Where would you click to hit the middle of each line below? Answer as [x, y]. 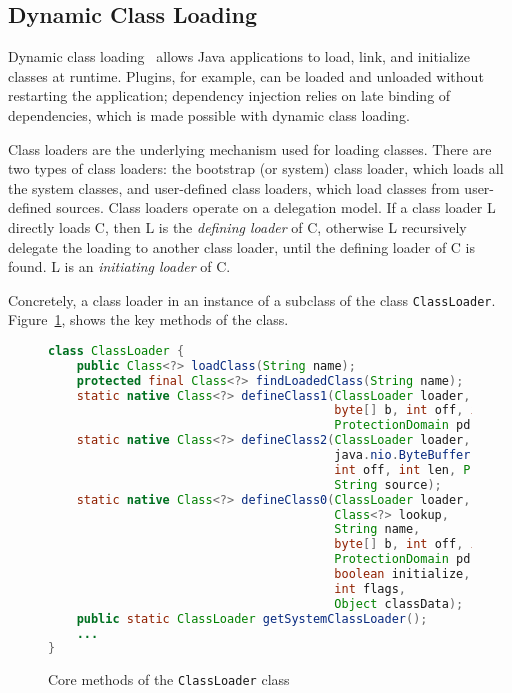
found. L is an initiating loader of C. [119, 266]
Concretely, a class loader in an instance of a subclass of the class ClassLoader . [252, 299]
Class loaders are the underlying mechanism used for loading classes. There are [250, 148]
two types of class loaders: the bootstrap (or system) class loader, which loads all [256, 168]
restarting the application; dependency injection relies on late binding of [229, 95]
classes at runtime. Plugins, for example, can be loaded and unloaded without [246, 75]
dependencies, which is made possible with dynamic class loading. [209, 114]
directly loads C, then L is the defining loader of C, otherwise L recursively [237, 226]
